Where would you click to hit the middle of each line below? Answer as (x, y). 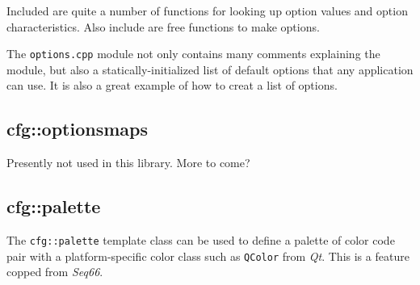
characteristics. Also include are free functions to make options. (163, 26)
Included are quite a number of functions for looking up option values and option (207, 10)
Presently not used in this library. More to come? (128, 163)
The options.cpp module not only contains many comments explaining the (193, 54)
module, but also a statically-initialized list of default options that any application (210, 69)
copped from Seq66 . (55, 272)
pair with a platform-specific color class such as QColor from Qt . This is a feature (208, 256)
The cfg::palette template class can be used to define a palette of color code (201, 240)
